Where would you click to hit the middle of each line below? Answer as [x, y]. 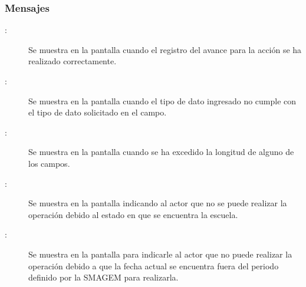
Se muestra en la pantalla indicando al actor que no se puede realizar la [158, 203]
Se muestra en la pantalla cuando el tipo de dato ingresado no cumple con [162, 100]
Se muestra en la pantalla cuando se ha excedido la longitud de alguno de [161, 152]
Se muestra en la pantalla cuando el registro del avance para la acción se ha [165, 49]
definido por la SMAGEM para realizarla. [103, 277]
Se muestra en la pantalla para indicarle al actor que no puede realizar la [160, 254]
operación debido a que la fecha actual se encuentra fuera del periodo [154, 265]
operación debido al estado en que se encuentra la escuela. [133, 214]
